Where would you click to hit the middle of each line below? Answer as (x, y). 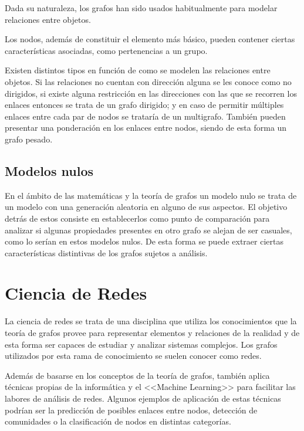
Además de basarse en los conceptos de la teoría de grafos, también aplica (137, 375)
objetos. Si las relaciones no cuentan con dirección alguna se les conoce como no (148, 81)
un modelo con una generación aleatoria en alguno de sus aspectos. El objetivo (146, 207)
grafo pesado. (29, 139)
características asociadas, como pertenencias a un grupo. (106, 50)
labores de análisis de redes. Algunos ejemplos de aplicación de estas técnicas (143, 398)
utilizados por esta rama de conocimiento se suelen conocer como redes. (133, 356)
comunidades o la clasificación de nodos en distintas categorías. (118, 421)
